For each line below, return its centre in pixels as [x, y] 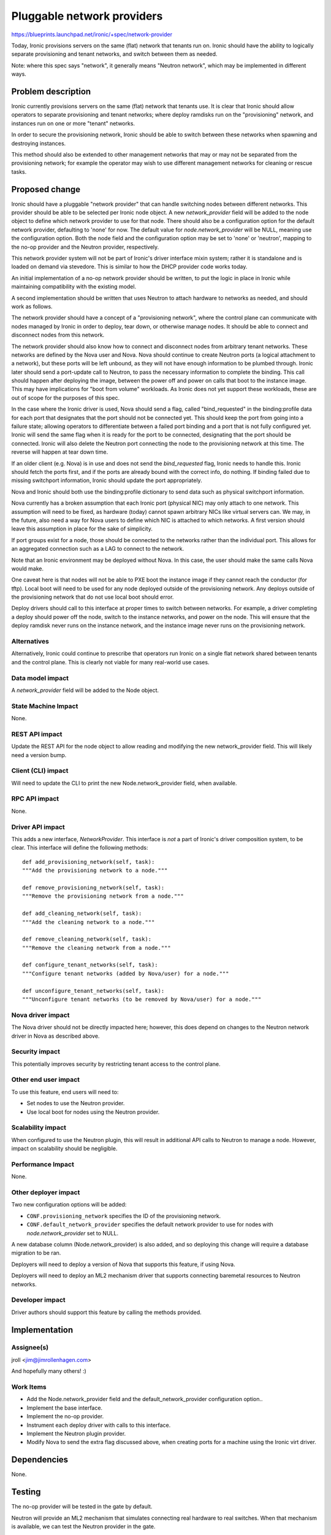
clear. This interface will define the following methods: [80, 848]
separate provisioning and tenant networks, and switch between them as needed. [114, 54]
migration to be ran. [36, 1253]
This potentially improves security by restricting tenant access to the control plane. [116, 1064]
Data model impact [40, 678]
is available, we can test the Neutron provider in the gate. [83, 1526]
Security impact [36, 1052]
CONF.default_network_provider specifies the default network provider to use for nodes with [150, 1224]
